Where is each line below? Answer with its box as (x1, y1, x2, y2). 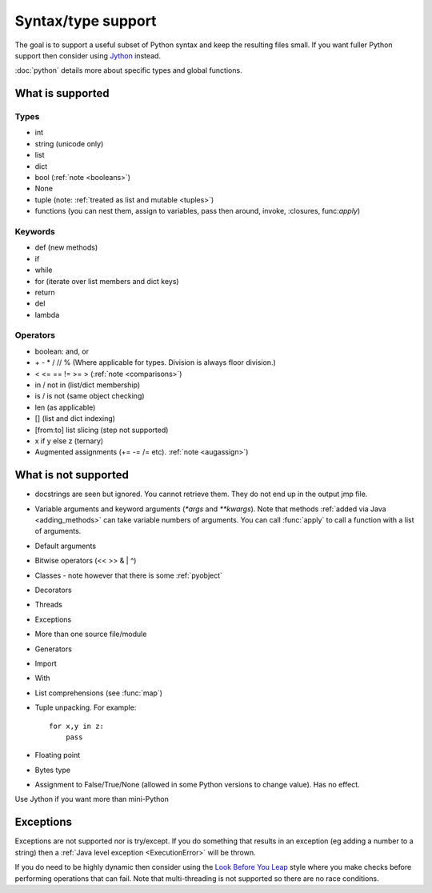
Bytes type (34, 765, 71, 775)
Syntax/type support (14, 12, 157, 30)
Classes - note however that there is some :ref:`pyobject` (34, 571, 223, 580)
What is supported (14, 86, 110, 100)
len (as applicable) (34, 402, 96, 412)
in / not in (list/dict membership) (34, 380, 141, 390)
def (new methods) (34, 242, 98, 252)
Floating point (34, 751, 81, 760)
